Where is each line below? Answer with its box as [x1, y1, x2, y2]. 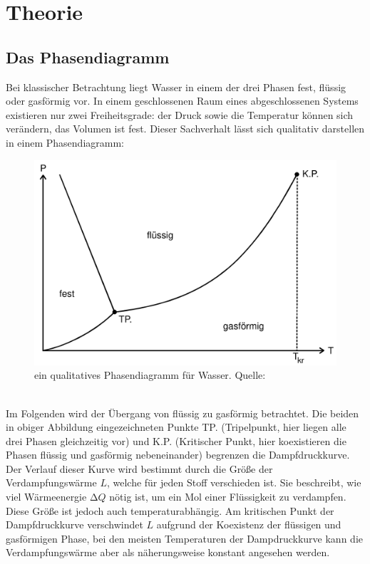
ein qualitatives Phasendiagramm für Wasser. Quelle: [34, 367, 266, 382]
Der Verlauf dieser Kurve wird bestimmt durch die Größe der [6, 461, 273, 476]
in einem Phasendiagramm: [6, 135, 124, 150]
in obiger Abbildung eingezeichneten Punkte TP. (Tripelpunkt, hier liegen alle [6, 419, 346, 434]
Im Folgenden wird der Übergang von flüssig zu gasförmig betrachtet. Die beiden [6, 405, 359, 420]
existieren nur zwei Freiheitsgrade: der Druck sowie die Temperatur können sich [6, 107, 354, 122]
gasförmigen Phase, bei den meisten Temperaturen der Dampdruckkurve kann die [6, 531, 363, 545]
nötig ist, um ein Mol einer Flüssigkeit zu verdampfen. [109, 489, 346, 504]
